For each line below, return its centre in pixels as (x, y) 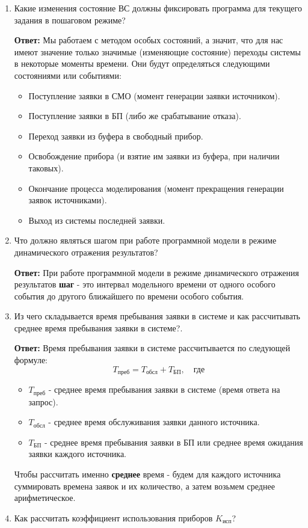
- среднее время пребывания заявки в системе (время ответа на (164, 389)
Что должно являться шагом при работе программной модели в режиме (145, 240)
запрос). (43, 401)
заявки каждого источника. (77, 454)
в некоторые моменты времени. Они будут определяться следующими (142, 63)
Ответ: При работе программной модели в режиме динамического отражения (156, 272)
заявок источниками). (68, 200)
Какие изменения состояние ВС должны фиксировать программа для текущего (158, 8)
